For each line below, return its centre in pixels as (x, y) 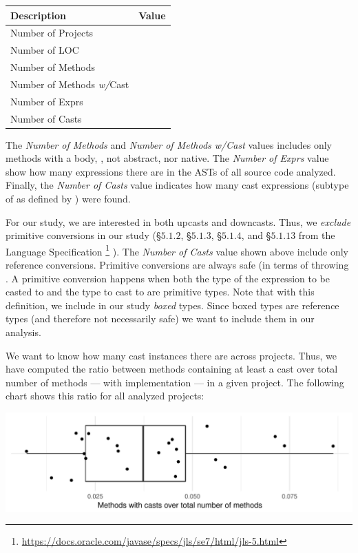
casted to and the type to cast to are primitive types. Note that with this (160, 292)
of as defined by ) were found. (68, 199)
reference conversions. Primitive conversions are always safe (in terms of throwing (177, 265)
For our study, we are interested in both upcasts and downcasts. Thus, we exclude (178, 221)
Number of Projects (52, 33)
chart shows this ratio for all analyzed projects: (105, 396)
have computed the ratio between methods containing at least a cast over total (172, 369)
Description (39, 15)
